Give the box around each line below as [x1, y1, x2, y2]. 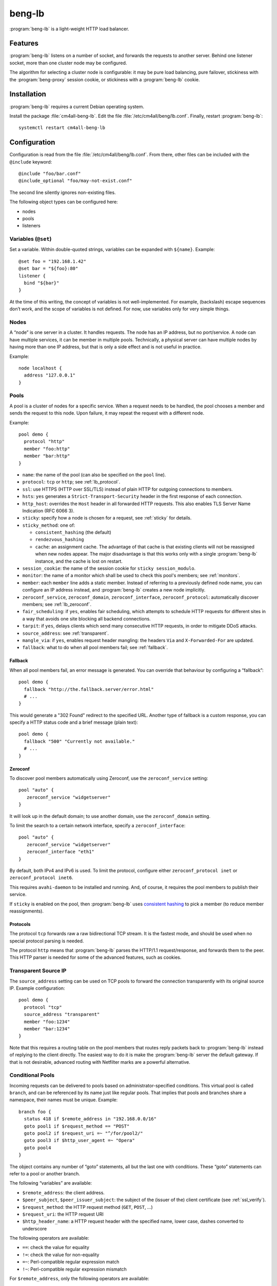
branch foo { [18, 1109, 51, 1115]
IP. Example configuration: [9, 985, 65, 991]
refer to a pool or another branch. [9, 1170, 81, 1176]
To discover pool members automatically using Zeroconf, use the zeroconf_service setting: [9, 775, 208, 781]
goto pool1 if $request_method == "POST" [24, 1123, 130, 1129]
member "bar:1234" [24, 1026, 70, 1031]
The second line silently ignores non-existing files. [9, 189, 116, 195]
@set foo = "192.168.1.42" [18, 258, 87, 264]
